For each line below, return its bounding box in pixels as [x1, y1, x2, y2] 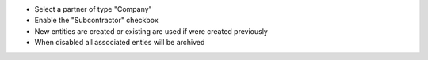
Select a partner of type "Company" [34, 5, 152, 13]
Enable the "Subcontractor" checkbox [34, 16, 159, 25]
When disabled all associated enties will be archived [34, 38, 205, 47]
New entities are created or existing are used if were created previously [34, 26, 269, 36]
